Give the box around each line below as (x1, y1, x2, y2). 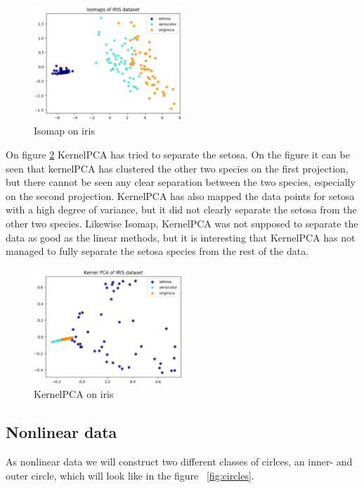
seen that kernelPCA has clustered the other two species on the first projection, (6, 161, 349, 175)
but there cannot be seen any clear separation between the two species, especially (6, 175, 356, 189)
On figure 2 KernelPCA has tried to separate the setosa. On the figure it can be (6, 147, 350, 162)
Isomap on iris (34, 123, 95, 138)
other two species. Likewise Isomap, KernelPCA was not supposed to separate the (6, 216, 358, 231)
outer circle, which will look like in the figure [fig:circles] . (6, 468, 254, 482)
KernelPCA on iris (34, 387, 114, 401)
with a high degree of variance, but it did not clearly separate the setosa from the (6, 202, 357, 217)
